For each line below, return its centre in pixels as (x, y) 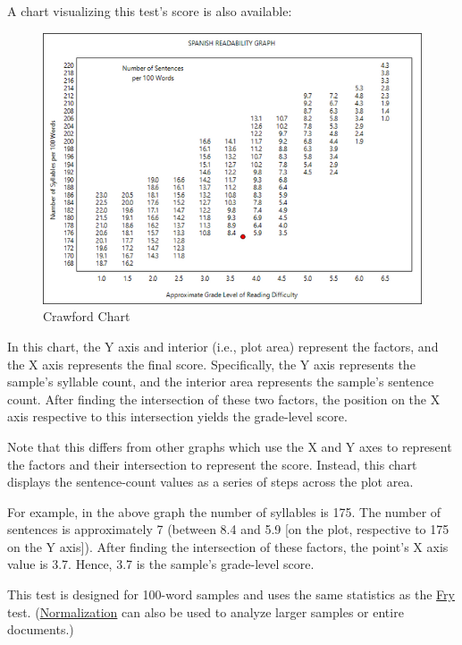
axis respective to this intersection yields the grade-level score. (177, 416)
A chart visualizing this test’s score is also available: (150, 11)
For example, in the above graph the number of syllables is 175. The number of (224, 511)
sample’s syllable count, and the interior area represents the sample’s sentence (221, 382)
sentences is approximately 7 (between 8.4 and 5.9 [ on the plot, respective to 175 (228, 529)
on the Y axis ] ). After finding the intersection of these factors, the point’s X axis (228, 546)
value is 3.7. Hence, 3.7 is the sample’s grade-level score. (161, 564)
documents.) (41, 629)
